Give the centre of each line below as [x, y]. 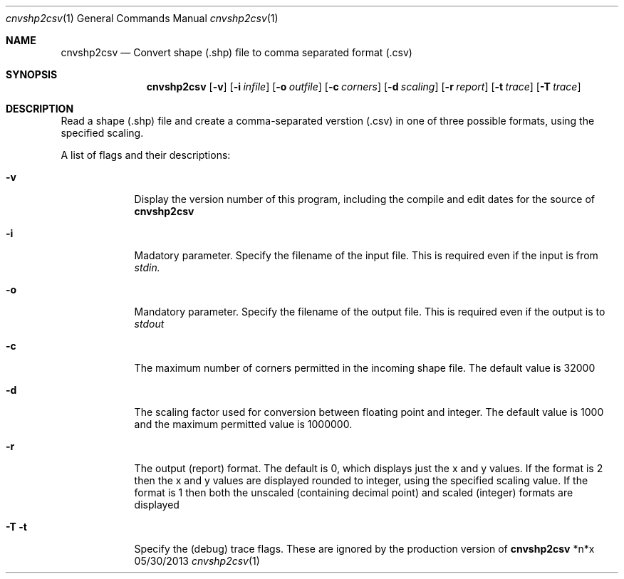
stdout [149, 324]
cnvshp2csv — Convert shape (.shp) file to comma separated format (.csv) [236, 52]
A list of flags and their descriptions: [146, 155]
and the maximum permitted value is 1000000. [243, 424]
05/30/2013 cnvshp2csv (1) [197, 561]
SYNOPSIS [32, 74]
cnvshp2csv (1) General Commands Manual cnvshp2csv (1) [142, 18]
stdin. [147, 267]
